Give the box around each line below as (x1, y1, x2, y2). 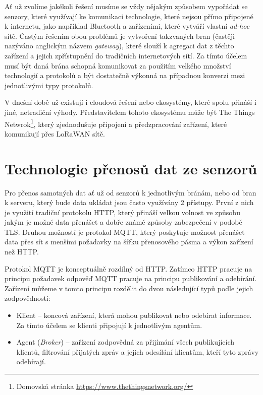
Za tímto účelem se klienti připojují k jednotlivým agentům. (16, 319, 202, 330)
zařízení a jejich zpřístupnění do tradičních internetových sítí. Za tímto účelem (5, 50, 247, 60)
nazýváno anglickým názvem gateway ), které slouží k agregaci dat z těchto (5, 40, 234, 51)
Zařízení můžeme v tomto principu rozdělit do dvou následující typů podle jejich (5, 283, 253, 293)
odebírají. (16, 356, 46, 367)
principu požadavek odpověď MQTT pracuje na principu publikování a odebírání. (5, 273, 257, 284)
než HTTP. (5, 246, 39, 257)
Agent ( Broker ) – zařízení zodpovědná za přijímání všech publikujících (16, 337, 235, 347)
